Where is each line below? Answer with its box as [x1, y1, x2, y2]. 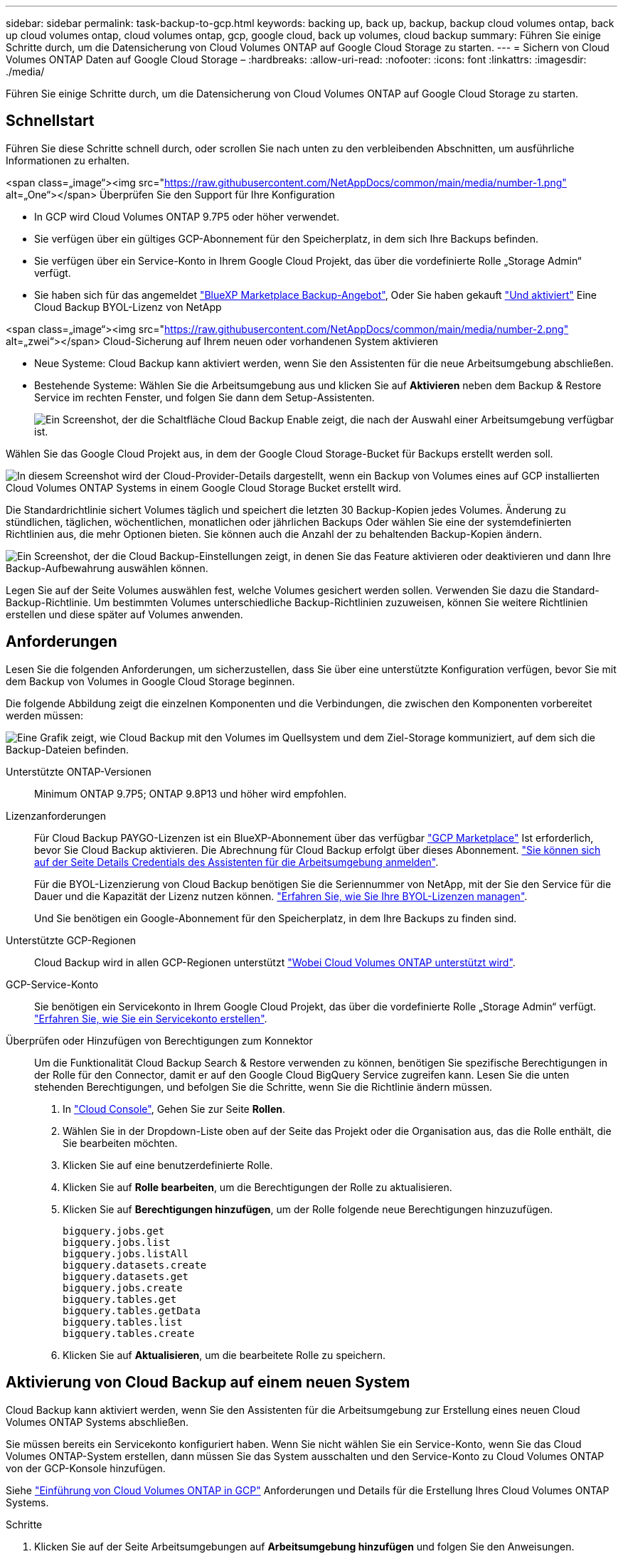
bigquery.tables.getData [63, 1304, 201, 1316]
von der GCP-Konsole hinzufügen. [6, 1461, 166, 1474]
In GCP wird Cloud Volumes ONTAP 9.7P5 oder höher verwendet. [34, 210, 340, 223]
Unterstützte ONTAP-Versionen [6, 765, 151, 778]
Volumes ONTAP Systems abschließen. [6, 1415, 188, 1428]
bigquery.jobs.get [63, 1225, 165, 1237]
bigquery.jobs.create [63, 1281, 183, 1294]
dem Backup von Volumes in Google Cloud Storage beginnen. [6, 675, 295, 687]
